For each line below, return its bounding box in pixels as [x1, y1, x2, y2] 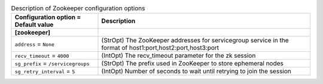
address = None [14, 40, 55, 48]
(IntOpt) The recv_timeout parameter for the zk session [101, 51, 256, 60]
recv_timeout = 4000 [14, 51, 69, 60]
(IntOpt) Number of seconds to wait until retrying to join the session [101, 67, 291, 76]
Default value [14, 21, 54, 29]
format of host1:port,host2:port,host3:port [101, 43, 220, 52]
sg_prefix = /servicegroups [14, 60, 90, 68]
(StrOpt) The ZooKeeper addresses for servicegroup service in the [101, 36, 290, 45]
